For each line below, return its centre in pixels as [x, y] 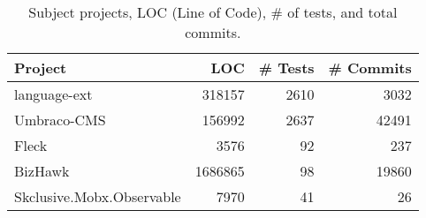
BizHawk [42, 171]
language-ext [53, 94]
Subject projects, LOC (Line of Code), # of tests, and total [213, 12]
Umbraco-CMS [60, 120]
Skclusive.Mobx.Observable [98, 196]
